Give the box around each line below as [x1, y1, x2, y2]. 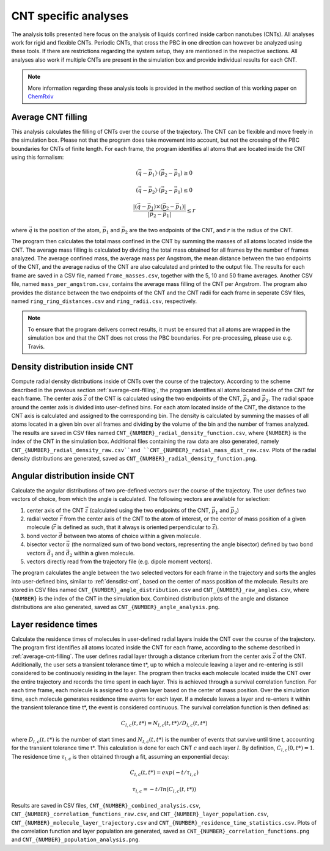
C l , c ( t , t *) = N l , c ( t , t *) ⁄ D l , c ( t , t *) [120, 720, 208, 728]
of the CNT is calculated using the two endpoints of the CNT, [88, 395, 242, 403]
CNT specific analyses [11, 9, 129, 23]
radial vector [26, 515, 59, 522]
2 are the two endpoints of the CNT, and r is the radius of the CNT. [125, 226, 293, 235]
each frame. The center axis [11, 395, 82, 403]
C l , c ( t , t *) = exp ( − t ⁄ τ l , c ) [130, 769, 199, 777]
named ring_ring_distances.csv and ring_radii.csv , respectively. [11, 297, 197, 305]
